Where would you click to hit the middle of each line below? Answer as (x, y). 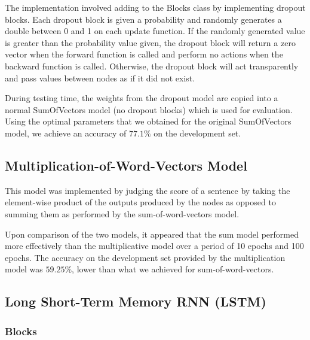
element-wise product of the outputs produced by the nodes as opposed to (140, 202)
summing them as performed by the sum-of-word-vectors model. (122, 213)
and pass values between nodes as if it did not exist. (100, 78)
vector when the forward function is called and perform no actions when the (144, 54)
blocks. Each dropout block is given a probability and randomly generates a (143, 19)
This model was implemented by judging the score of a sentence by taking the (148, 190)
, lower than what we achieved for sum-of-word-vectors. (173, 269)
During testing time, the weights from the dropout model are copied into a (142, 98)
